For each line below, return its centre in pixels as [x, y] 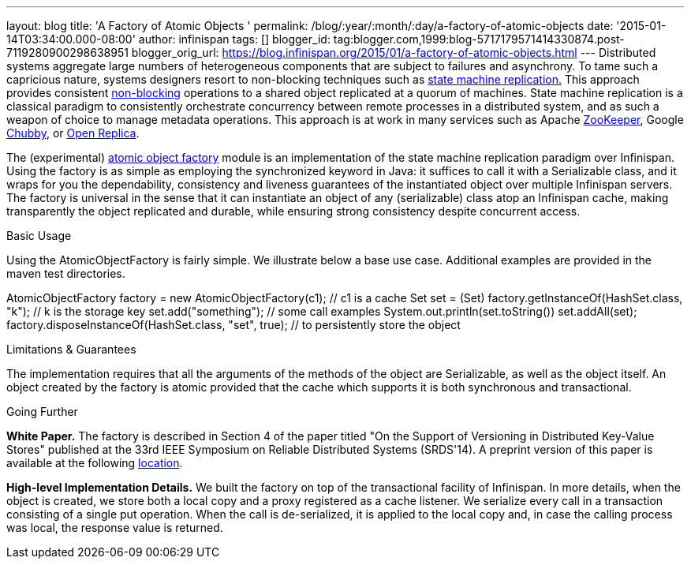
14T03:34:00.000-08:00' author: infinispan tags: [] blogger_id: [168, 39]
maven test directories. [66, 273]
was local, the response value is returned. [115, 528]
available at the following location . [95, 463]
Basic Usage [39, 236]
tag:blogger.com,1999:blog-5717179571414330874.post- [479, 39]
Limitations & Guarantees [71, 349]
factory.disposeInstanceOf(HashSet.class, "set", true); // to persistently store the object [233, 325]
